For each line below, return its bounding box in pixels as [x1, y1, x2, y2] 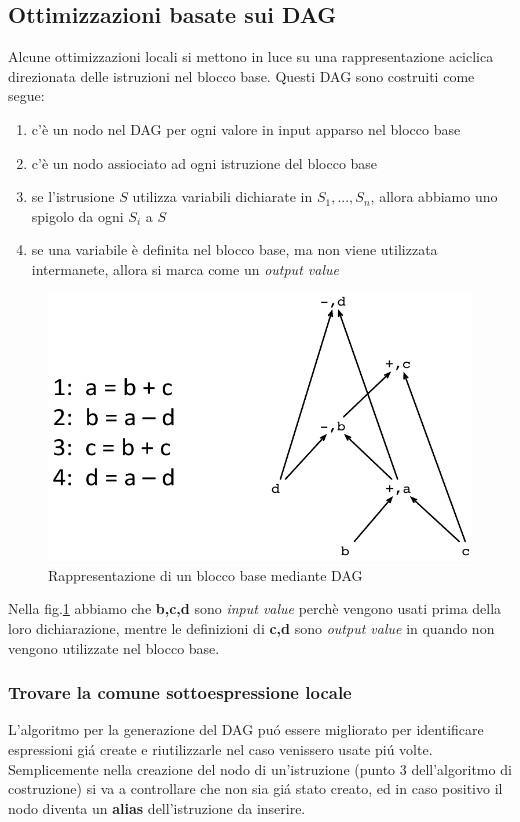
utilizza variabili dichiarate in [132, 186, 313, 207]
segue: [8, 85, 45, 106]
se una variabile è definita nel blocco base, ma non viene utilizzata [31, 239, 438, 260]
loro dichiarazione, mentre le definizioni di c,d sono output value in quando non [8, 617, 495, 638]
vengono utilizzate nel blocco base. [8, 637, 220, 658]
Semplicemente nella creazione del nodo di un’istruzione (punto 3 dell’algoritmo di [8, 758, 512, 779]
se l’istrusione [31, 186, 115, 207]
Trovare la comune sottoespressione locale [8, 680, 352, 705]
